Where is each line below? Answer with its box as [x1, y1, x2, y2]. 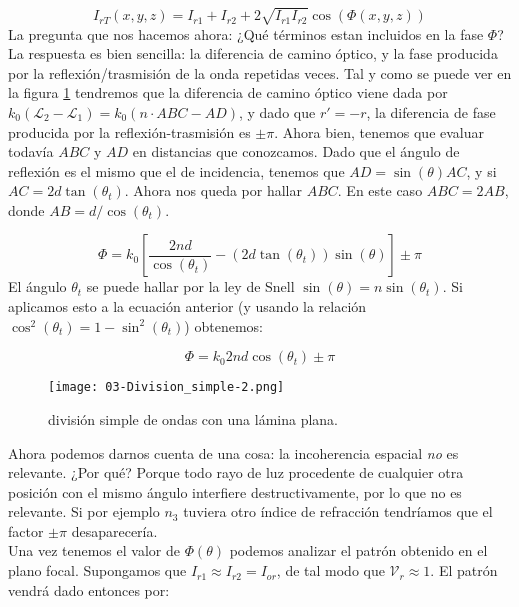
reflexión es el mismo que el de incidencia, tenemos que [8, 160, 345, 181]
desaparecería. [71, 520, 158, 541]
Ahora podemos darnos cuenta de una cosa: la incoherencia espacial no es [8, 442, 459, 463]
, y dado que [238, 101, 316, 122]
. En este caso [337, 180, 423, 201]
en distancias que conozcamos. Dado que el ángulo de [132, 141, 460, 162]
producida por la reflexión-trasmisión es [8, 121, 251, 142]
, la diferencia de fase [366, 101, 496, 122]
